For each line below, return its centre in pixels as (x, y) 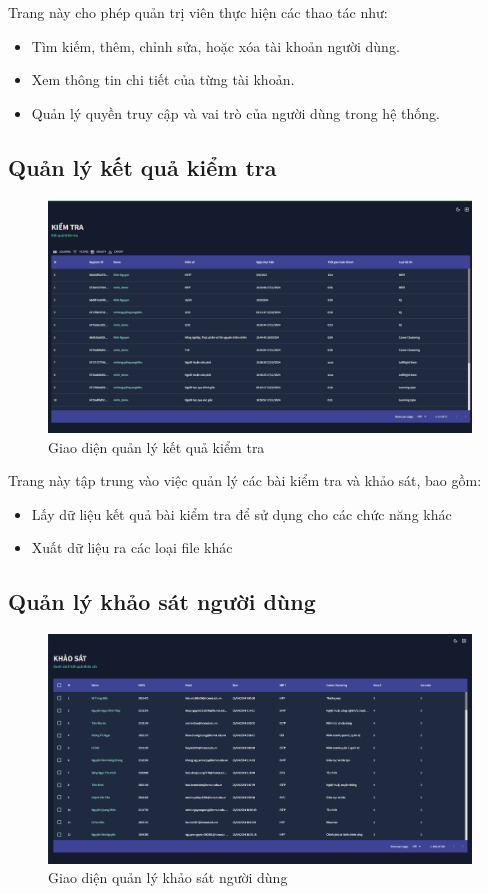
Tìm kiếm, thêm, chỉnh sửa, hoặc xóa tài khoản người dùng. (215, 45)
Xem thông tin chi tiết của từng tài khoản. (163, 79)
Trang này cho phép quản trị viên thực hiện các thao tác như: (198, 12)
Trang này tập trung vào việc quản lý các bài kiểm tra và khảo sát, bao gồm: (245, 480)
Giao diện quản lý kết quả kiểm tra (156, 446)
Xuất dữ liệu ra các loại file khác (132, 547)
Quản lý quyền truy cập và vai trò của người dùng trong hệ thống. (235, 112)
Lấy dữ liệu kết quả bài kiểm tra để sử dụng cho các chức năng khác (241, 513)
